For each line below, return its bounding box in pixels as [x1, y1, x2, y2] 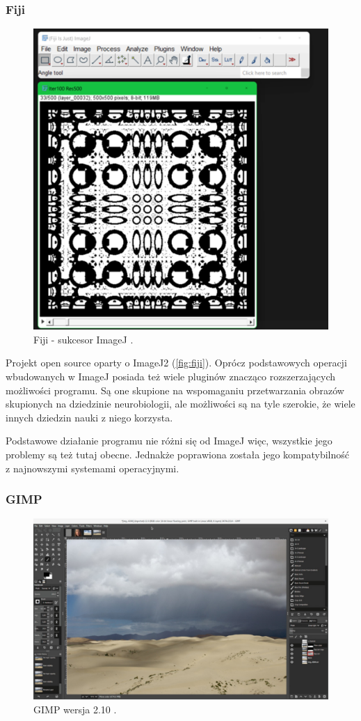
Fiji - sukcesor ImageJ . [33, 332, 134, 346]
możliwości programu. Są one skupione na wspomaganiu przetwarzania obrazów [6, 382, 344, 397]
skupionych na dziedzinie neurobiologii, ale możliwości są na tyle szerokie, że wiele [6, 396, 355, 411]
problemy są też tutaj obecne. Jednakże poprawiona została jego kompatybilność [6, 447, 350, 461]
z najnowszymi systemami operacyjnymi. [6, 460, 179, 475]
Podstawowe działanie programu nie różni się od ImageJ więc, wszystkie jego [6, 433, 332, 448]
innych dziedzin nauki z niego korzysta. [6, 410, 173, 424]
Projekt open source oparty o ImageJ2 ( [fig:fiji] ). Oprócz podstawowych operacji [6, 355, 347, 370]
